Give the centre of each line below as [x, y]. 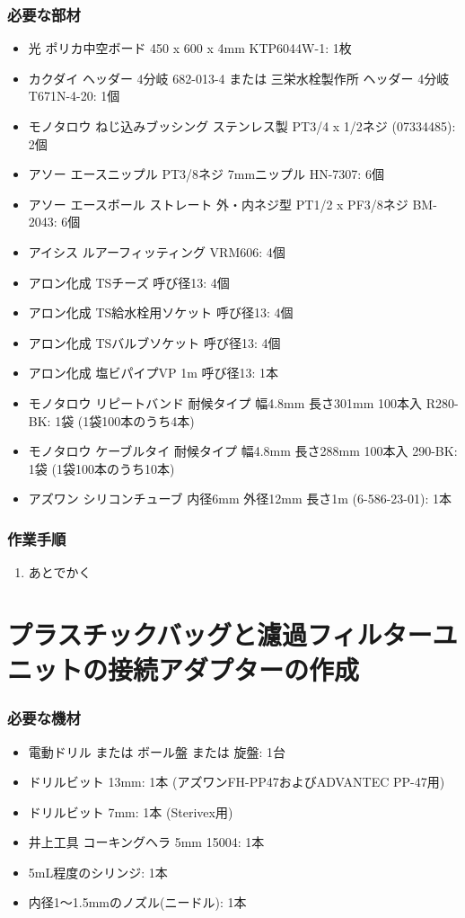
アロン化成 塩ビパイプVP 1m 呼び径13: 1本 [154, 373]
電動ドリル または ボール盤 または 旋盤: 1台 [157, 751]
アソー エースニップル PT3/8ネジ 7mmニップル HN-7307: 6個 [206, 174]
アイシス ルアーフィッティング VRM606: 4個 [157, 251]
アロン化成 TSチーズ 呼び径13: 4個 [129, 282]
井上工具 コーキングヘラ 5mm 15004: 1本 [146, 842]
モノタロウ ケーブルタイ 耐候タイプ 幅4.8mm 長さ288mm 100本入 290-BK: [243, 451]
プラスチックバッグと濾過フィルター [220, 633]
